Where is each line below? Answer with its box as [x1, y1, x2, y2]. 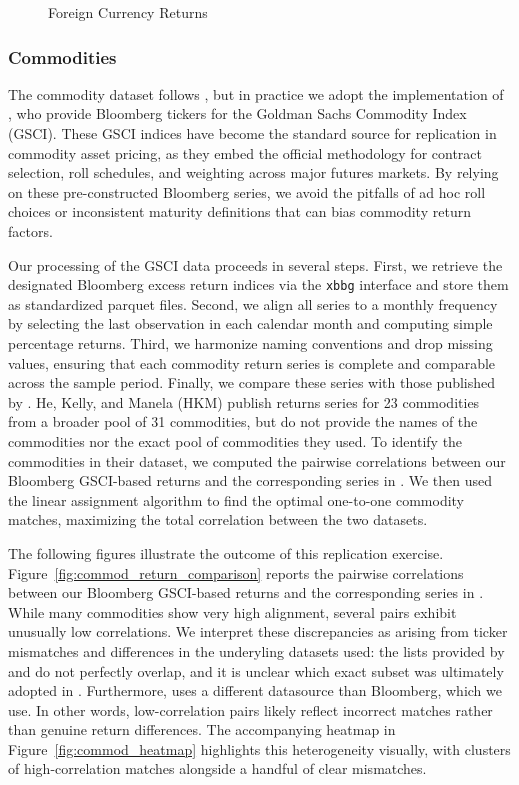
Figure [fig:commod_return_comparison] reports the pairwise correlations [8, 562, 464, 583]
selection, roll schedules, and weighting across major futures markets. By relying [8, 162, 499, 183]
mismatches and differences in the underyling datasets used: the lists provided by [8, 640, 505, 661]
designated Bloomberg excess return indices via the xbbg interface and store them [8, 274, 509, 295]
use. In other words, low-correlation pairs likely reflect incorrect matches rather [8, 699, 493, 720]
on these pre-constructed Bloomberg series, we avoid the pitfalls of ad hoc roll [8, 181, 486, 202]
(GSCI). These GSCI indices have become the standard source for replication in [8, 123, 497, 143]
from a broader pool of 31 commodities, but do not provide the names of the [8, 411, 478, 432]
